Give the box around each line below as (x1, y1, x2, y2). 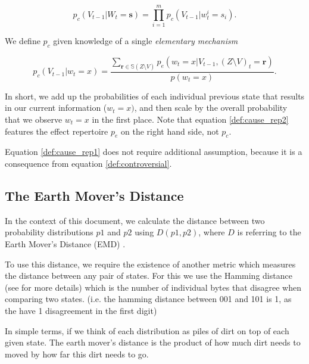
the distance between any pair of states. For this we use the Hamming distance (5, 269, 292, 282)
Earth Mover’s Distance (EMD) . (5, 237, 126, 250)
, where (198, 226, 225, 238)
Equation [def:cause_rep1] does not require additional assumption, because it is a (5, 145, 302, 158)
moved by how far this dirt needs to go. (5, 347, 149, 360)
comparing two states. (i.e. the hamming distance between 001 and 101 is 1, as (5, 293, 292, 305)
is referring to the (237, 226, 301, 238)
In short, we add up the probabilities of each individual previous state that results (5, 89, 305, 102)
